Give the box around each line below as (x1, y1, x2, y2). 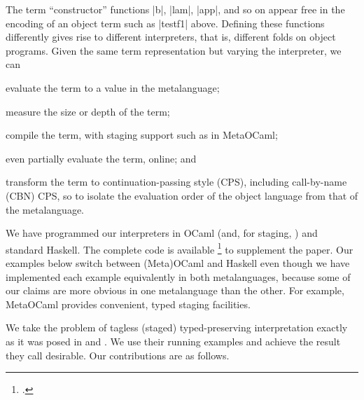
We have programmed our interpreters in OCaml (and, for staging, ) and (6, 226, 318, 240)
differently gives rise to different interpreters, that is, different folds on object (6, 29, 336, 44)
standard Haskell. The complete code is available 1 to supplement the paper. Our (6, 240, 353, 256)
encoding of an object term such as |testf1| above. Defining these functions (6, 15, 325, 30)
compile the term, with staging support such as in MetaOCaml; (6, 127, 278, 142)
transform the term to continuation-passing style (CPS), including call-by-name (6, 174, 347, 189)
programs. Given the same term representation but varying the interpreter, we (6, 43, 342, 57)
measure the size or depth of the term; (6, 104, 170, 118)
